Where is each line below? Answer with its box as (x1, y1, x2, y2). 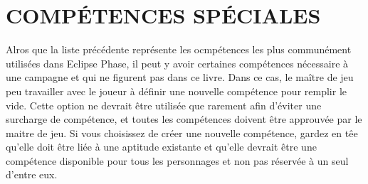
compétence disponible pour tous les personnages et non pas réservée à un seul (6, 153, 349, 168)
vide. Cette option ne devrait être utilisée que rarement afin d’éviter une (6, 97, 322, 112)
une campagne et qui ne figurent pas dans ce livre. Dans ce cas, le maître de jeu (6, 70, 354, 85)
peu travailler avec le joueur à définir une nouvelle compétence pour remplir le (6, 83, 347, 98)
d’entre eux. (6, 167, 58, 182)
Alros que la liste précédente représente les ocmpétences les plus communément (6, 42, 352, 57)
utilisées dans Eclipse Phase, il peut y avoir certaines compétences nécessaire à (6, 55, 349, 70)
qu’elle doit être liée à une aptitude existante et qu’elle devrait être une (6, 139, 317, 154)
